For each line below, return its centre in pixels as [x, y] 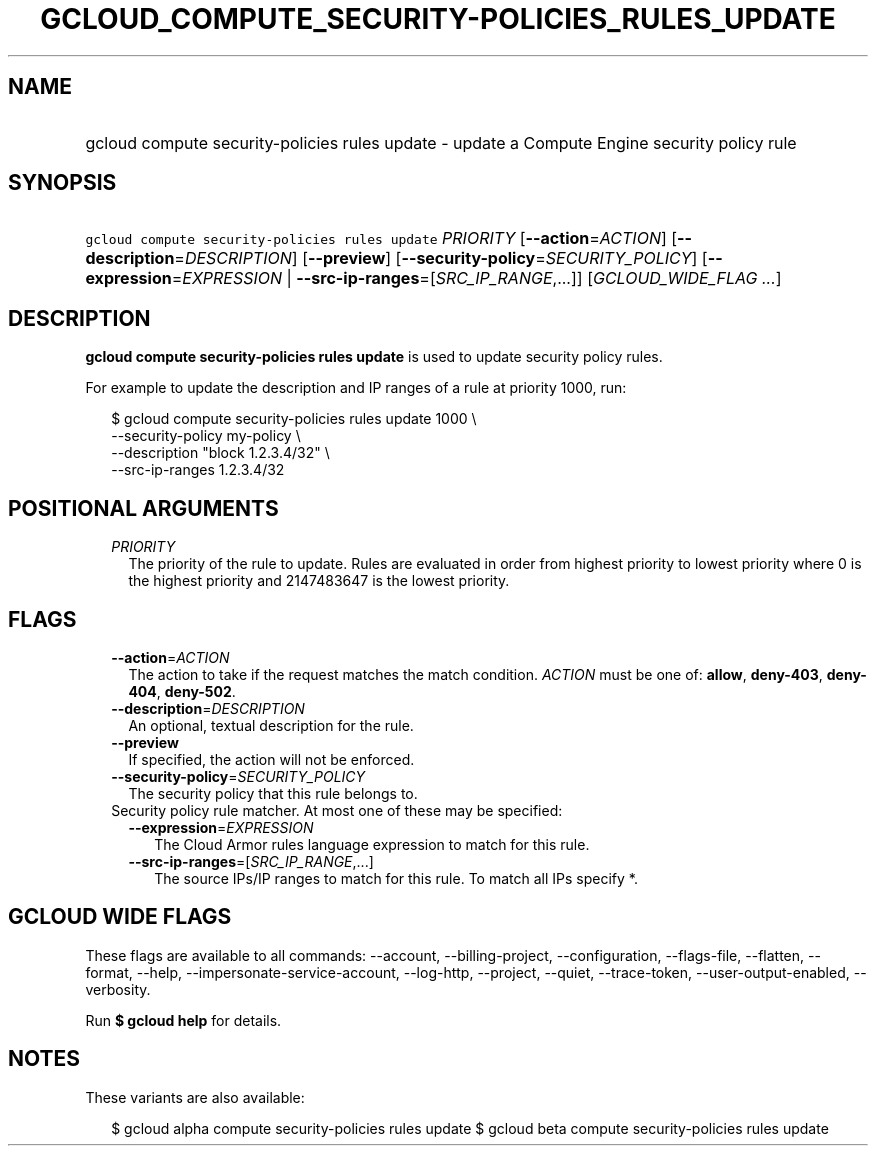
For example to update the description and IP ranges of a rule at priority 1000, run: [356, 388]
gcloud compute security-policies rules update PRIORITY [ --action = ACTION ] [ [381, 238]
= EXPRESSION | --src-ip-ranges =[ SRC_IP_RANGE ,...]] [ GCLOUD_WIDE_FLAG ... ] [476, 278]
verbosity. [118, 989]
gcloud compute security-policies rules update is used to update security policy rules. [374, 357]
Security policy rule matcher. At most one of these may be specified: [337, 810]
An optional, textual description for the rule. [271, 725]
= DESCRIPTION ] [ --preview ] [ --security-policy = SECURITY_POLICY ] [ [441, 258]
